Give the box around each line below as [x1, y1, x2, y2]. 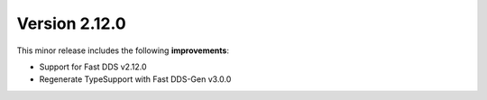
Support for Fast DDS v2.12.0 [39, 61, 147, 72]
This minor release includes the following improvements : [16, 45, 230, 56]
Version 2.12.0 [16, 14, 126, 33]
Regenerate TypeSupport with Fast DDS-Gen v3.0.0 [39, 74, 232, 85]
